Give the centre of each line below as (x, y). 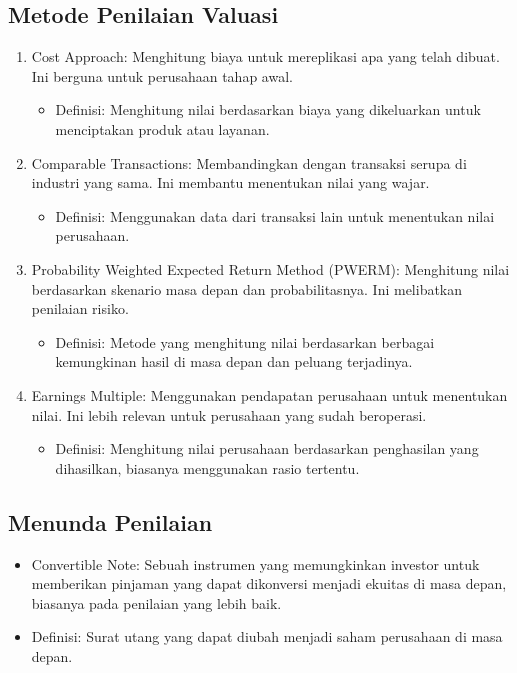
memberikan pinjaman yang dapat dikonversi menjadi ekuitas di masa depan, (269, 583)
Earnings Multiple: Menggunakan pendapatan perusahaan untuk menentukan (269, 394)
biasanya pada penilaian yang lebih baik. (156, 602)
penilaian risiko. (80, 308)
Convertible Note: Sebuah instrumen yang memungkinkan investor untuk (255, 563)
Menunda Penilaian (110, 521)
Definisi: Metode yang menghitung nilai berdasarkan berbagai (245, 341)
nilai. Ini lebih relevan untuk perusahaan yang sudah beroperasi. (229, 414)
